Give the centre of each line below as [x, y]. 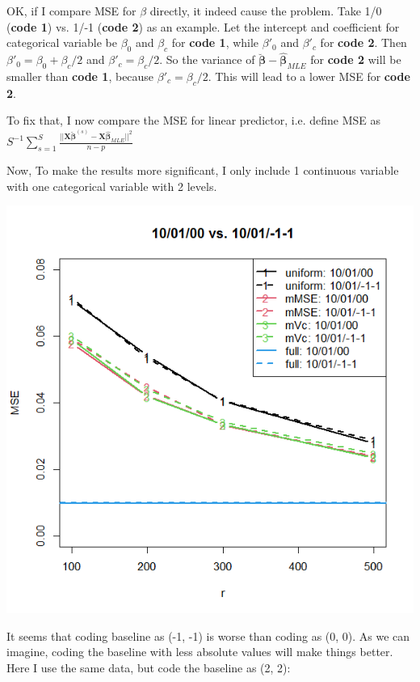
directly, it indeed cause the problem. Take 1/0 [266, 11]
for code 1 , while [215, 42]
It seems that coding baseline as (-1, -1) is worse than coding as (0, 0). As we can [208, 635]
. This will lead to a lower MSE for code [309, 76]
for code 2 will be [356, 59]
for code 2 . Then [363, 42]
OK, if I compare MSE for [71, 11]
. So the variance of [207, 59]
